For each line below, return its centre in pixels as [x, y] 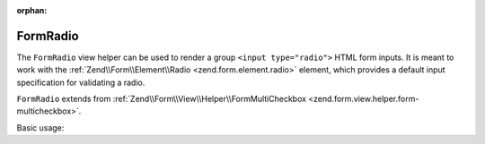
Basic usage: [40, 127]
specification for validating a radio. [81, 82]
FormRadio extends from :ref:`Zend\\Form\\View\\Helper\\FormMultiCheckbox [162, 99]
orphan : [32, 10]
